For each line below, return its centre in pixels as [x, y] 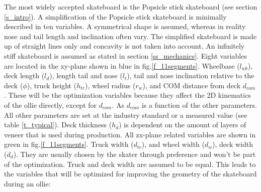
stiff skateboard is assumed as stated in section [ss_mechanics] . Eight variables [125, 55]
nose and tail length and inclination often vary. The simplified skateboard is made [130, 36]
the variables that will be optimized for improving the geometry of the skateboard [130, 174]
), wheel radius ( [110, 85]
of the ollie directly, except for [51, 105]
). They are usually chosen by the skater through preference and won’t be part [135, 154]
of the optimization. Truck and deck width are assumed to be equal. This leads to [130, 164]
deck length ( [24, 75]
